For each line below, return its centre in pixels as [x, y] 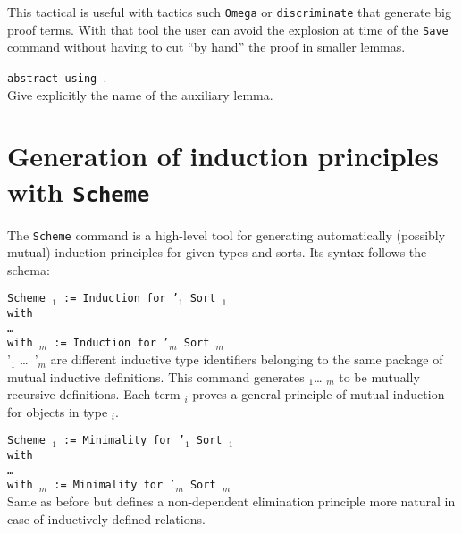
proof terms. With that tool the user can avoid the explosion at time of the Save [228, 29]
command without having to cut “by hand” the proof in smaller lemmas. [206, 47]
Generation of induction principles [223, 156]
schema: [29, 269]
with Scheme [79, 191]
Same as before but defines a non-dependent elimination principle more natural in [231, 501]
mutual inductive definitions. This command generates [156, 376]
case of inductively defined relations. [106, 518]
